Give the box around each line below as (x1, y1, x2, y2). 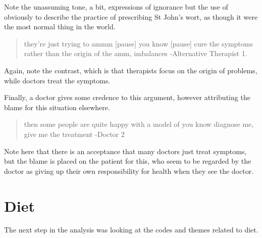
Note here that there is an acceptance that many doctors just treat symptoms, (4, 146, 247, 156)
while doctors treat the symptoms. (4, 75, 111, 85)
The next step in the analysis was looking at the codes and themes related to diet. (4, 224, 258, 235)
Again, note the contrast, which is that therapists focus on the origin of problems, (4, 65, 257, 75)
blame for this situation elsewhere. (4, 102, 110, 112)
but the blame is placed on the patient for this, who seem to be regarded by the (4, 156, 251, 166)
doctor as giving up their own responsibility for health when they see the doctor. (4, 165, 254, 176)
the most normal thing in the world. (4, 21, 116, 32)
